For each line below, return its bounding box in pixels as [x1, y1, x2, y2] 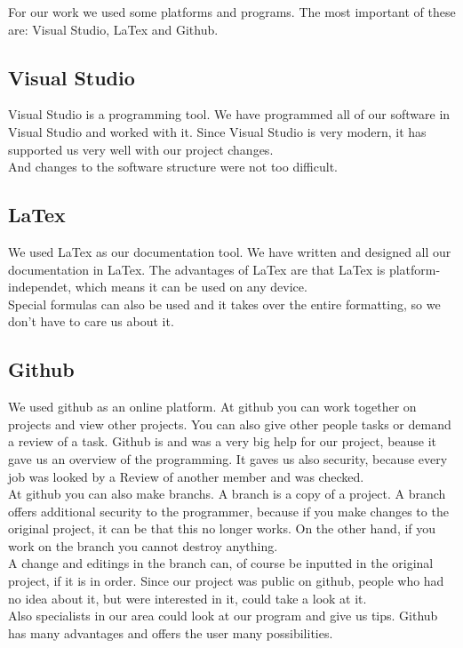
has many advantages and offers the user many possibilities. [8, 623, 333, 642]
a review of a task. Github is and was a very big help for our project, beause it [8, 432, 437, 451]
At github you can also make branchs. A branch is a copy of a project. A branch [8, 484, 446, 503]
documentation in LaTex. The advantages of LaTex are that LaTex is [8, 260, 386, 278]
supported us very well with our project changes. [8, 140, 274, 158]
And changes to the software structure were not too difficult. [8, 157, 338, 176]
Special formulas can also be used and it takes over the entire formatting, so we [8, 294, 441, 313]
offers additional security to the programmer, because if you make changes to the [8, 501, 449, 520]
